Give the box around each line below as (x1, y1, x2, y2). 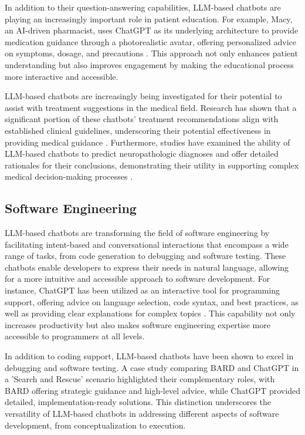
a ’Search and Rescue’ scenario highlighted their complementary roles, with (5, 373, 275, 385)
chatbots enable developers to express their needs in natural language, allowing (5, 261, 289, 273)
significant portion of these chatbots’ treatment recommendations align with (5, 113, 279, 125)
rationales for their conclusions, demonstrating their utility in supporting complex (5, 159, 299, 171)
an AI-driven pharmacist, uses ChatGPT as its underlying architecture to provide (5, 24, 299, 36)
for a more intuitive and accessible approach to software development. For (5, 272, 270, 285)
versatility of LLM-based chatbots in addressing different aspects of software (5, 407, 279, 420)
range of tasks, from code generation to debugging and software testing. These (5, 249, 286, 262)
